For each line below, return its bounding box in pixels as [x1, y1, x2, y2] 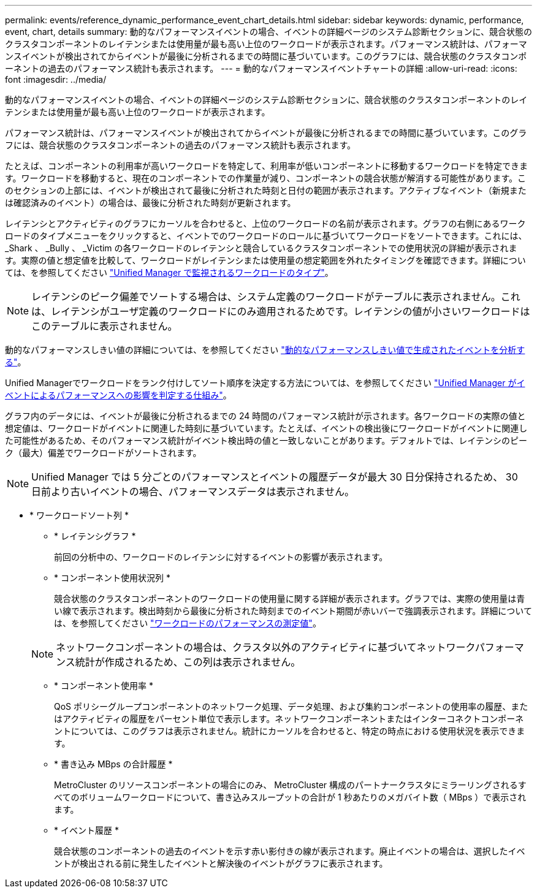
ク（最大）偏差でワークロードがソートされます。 [5, 447, 202, 458]
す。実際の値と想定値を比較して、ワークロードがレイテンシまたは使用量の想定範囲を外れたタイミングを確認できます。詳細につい [5, 255, 526, 265]
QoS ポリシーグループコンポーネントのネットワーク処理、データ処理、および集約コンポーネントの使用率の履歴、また [54, 701, 528, 712]
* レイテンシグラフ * [54, 531, 136, 541]
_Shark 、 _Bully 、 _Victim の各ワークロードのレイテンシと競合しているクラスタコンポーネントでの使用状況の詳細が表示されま [5, 243, 517, 253]
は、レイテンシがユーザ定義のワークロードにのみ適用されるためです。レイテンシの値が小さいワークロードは [31, 305, 530, 317]
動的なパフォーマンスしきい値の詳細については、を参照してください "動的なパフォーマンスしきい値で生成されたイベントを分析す [5, 344, 525, 355]
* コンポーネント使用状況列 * [54, 572, 170, 583]
